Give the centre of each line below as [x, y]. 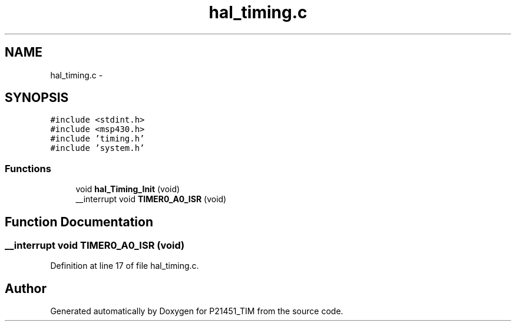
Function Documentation [79, 222]
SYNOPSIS [37, 98]
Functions [28, 168]
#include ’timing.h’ [97, 139]
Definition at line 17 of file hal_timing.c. [125, 266]
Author [26, 288]
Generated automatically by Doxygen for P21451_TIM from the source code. [197, 311]
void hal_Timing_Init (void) [128, 189]
